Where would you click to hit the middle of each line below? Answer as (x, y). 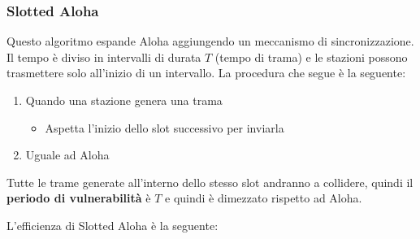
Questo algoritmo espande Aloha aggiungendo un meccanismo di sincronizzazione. (210, 41)
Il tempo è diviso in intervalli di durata (104, 56)
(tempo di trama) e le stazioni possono (311, 56)
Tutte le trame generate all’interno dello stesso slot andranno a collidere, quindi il (210, 182)
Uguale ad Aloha (67, 155)
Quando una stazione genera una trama (124, 100)
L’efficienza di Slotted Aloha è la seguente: (113, 225)
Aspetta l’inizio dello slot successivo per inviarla (165, 127)
